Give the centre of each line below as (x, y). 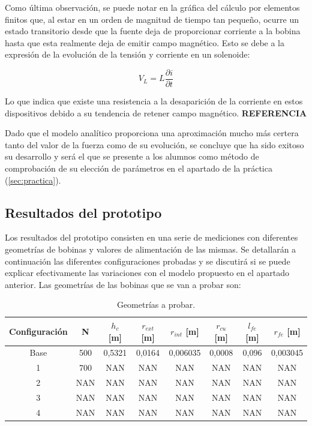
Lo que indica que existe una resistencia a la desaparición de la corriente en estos (154, 101)
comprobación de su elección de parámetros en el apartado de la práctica (139, 168)
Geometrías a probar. (156, 304)
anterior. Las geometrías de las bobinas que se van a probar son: (123, 284)
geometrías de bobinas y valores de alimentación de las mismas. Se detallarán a (151, 249)
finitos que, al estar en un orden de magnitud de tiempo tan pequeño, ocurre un (152, 19)
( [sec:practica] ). (33, 180)
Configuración (38, 331)
